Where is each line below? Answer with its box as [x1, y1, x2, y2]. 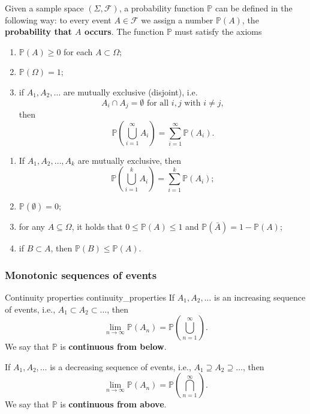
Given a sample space [5, 2, 84, 14]
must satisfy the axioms [174, 25, 262, 38]
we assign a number [141, 13, 213, 26]
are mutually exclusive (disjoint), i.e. [63, 85, 198, 98]
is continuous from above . [60, 398, 167, 410]
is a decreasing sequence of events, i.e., [50, 360, 191, 373]
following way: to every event [5, 13, 112, 26]
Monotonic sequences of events [5, 267, 157, 282]
